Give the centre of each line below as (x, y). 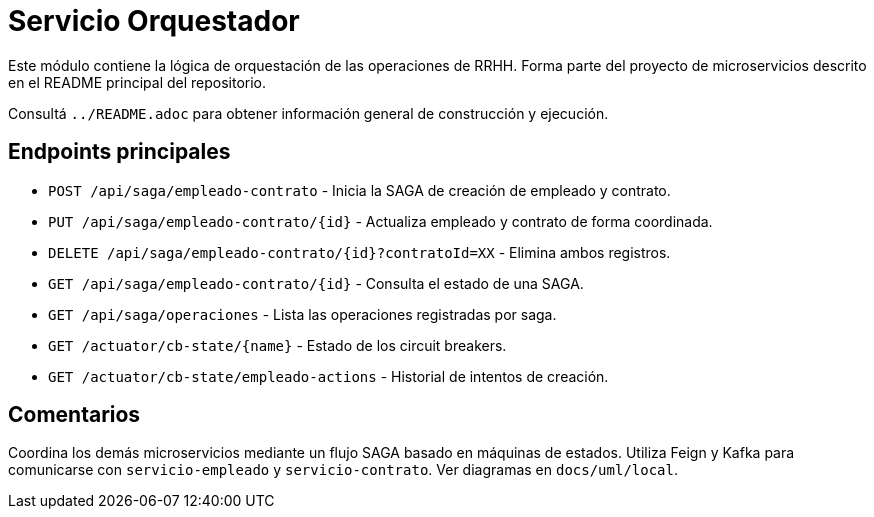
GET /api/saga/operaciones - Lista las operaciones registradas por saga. (302, 314)
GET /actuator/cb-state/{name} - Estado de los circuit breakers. (277, 345)
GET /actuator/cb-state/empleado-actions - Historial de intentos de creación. (328, 376)
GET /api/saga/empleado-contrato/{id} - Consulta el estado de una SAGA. (316, 283)
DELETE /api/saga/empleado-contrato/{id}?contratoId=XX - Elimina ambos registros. (359, 252)
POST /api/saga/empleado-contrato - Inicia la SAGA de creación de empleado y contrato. (359, 190)
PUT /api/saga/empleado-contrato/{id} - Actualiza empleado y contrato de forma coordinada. (380, 221)
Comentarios (74, 415)
